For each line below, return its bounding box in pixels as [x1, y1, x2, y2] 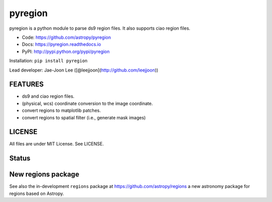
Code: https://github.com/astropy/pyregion [22, 34, 111, 40]
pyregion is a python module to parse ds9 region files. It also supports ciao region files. [9, 25, 191, 31]
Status [9, 154, 31, 163]
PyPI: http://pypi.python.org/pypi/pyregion [22, 48, 110, 54]
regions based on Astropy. [9, 190, 64, 196]
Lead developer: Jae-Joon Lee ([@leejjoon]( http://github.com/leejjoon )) [9, 67, 159, 73]
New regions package [9, 170, 80, 179]
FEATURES [9, 80, 44, 89]
